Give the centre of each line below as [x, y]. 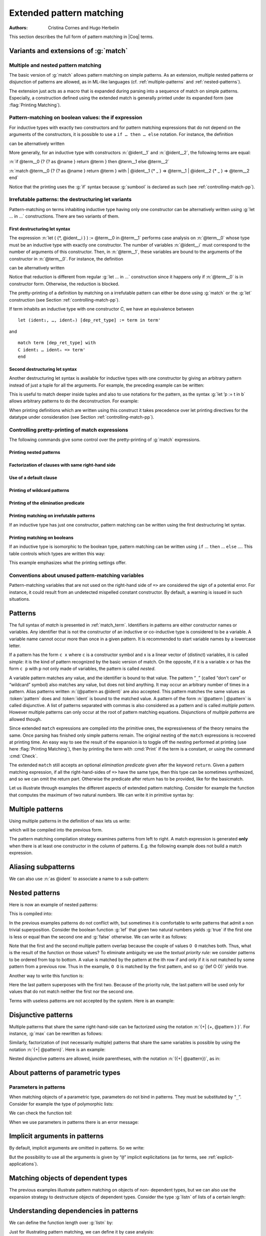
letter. [15, 646]
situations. [20, 599]
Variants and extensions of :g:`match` [68, 51]
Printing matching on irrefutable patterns [52, 516]
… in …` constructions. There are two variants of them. [64, 216]
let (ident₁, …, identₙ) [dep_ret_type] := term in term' [89, 320]
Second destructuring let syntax [43, 369]
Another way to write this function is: [46, 975]
